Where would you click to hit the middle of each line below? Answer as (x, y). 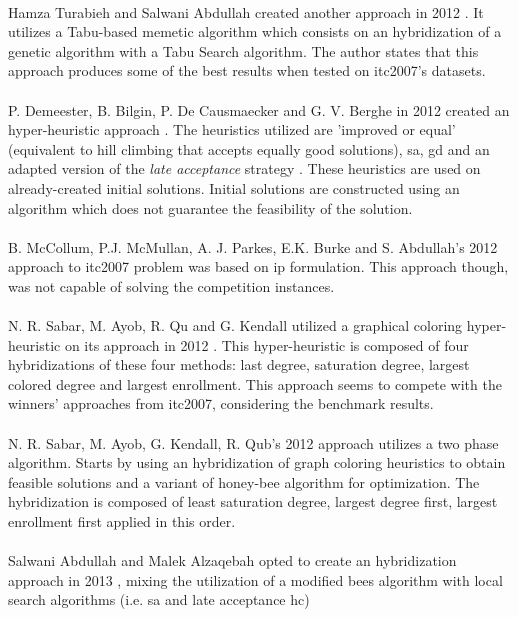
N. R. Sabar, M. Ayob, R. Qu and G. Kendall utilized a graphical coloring (235, 325)
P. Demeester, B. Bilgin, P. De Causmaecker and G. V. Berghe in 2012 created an (259, 109)
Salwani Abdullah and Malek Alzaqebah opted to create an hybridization (232, 560)
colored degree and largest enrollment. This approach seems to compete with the (255, 383)
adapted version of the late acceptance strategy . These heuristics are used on (244, 168)
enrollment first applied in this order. (122, 521)
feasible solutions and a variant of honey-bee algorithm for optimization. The (244, 481)
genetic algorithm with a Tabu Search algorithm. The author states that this (243, 50)
